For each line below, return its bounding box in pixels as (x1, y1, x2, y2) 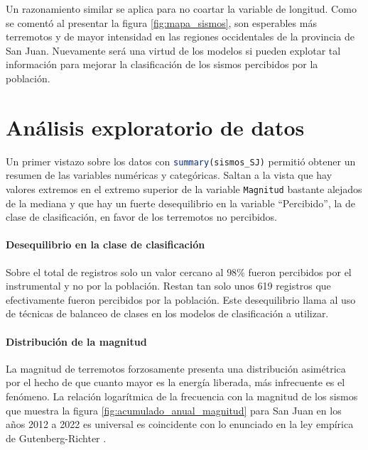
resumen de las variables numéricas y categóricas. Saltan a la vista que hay (6, 168, 332, 182)
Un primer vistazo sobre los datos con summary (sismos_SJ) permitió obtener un (6, 153, 356, 168)
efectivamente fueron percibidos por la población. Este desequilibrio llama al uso (6, 292, 356, 307)
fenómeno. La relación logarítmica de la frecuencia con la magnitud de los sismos (6, 388, 358, 403)
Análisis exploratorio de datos (6, 112, 305, 141)
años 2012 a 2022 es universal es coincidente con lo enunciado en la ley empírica (6, 417, 354, 432)
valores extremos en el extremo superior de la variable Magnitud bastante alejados (6, 181, 362, 196)
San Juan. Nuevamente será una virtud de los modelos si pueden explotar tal (6, 43, 341, 57)
